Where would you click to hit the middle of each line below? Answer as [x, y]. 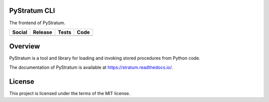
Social [20, 32]
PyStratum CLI [32, 11]
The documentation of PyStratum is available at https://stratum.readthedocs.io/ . [91, 67]
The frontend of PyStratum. [37, 23]
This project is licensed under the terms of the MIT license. [70, 93]
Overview [25, 46]
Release [42, 32]
